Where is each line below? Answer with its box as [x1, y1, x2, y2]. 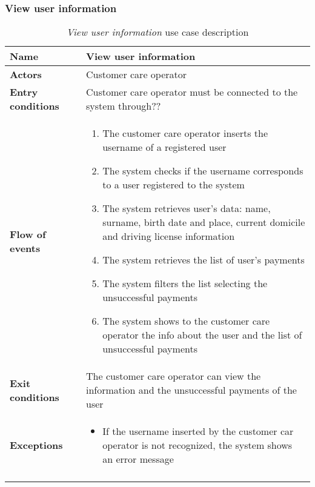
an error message [102, 452, 174, 466]
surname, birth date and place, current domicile [102, 215, 305, 230]
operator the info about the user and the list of [102, 328, 302, 342]
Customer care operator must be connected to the [86, 85, 298, 99]
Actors [10, 67, 42, 82]
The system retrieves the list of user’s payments [102, 253, 305, 267]
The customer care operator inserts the [102, 126, 268, 141]
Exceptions [10, 438, 63, 452]
